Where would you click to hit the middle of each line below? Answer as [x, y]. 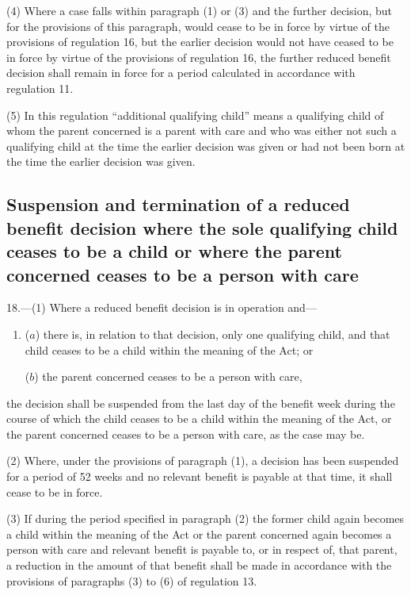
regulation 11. [40, 88]
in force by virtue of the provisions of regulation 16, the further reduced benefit [199, 57]
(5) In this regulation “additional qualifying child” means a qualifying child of [195, 115]
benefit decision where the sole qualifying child [202, 227]
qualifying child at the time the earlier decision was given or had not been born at [206, 146]
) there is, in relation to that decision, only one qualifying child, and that [213, 334]
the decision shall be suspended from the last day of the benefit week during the [201, 403]
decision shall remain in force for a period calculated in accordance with [181, 73]
